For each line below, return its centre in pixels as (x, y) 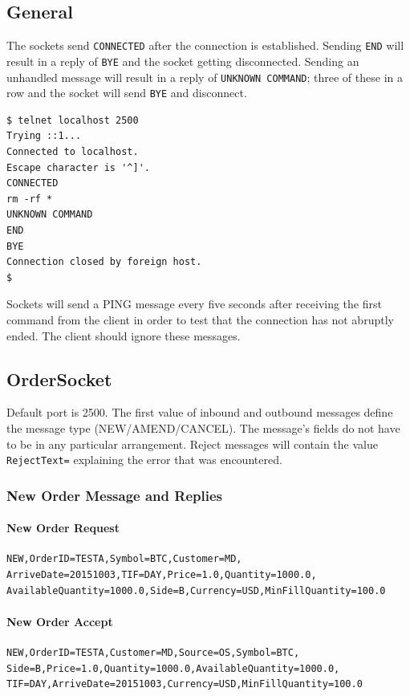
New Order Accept (60, 621)
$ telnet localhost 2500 (73, 120)
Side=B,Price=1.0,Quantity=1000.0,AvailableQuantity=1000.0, (173, 668)
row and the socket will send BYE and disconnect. (127, 93)
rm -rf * (30, 199)
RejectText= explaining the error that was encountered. (144, 460)
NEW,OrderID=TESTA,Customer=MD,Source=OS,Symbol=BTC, (153, 653)
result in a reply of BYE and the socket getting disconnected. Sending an (183, 61)
